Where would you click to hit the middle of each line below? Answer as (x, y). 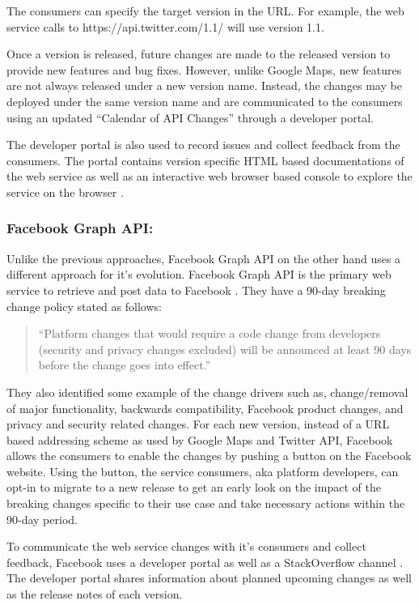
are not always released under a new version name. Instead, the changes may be (204, 85)
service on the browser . (65, 192)
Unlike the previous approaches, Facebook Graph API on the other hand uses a (204, 258)
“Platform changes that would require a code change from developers (209, 333)
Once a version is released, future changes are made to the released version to (199, 54)
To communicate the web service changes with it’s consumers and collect (186, 546)
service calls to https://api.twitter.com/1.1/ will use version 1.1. (165, 26)
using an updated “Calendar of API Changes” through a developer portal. (190, 117)
